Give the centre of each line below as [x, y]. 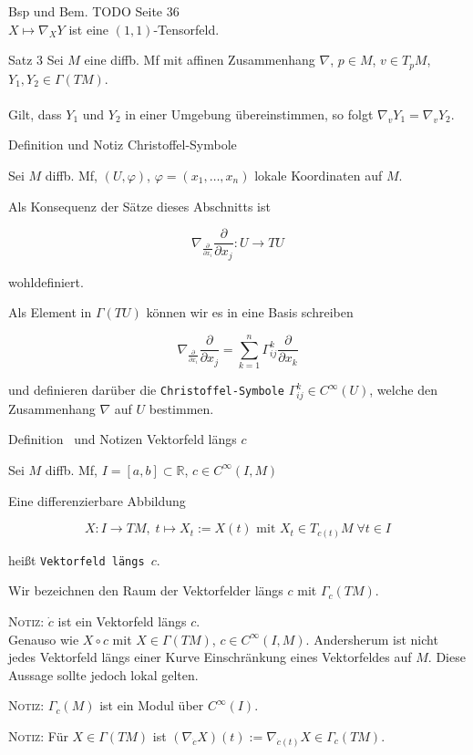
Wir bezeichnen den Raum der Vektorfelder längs [146, 590]
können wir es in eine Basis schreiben [250, 312]
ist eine [89, 29]
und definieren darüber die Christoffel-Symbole [147, 390]
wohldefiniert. [46, 281]
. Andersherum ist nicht [372, 639]
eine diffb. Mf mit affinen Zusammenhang [200, 60]
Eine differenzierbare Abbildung [97, 500]
